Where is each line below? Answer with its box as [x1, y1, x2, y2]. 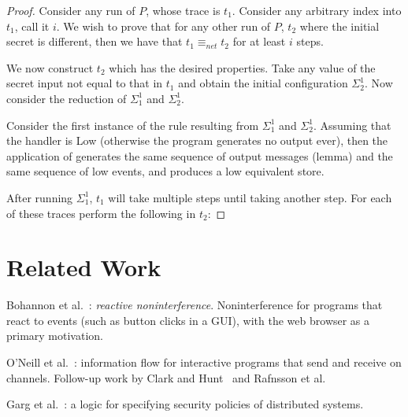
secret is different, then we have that [6, 33, 183, 50]
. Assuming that [313, 116, 391, 133]
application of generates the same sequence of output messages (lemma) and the [6, 147, 393, 164]
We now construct [6, 59, 94, 76]
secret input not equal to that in [6, 75, 163, 91]
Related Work [6, 251, 161, 283]
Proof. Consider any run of [6, 2, 135, 18]
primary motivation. [6, 327, 103, 344]
